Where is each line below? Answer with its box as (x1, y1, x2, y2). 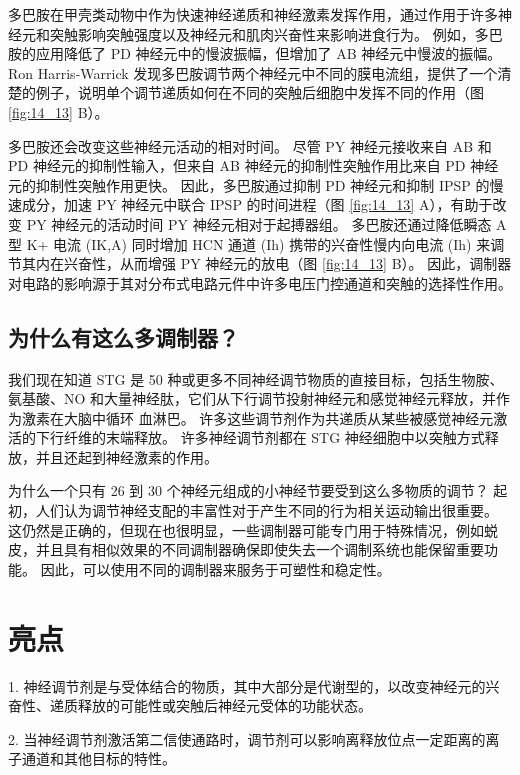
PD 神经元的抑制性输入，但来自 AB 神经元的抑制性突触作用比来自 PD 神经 (8, 155, 499, 176)
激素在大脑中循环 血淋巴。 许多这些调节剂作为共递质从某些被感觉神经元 (21, 407, 494, 428)
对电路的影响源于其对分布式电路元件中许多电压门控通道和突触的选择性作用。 (8, 272, 512, 293)
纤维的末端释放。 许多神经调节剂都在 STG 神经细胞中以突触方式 (63, 427, 485, 448)
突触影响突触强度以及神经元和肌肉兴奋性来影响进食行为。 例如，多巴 (49, 23, 503, 44)
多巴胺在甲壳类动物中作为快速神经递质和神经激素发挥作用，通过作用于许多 (8, 4, 498, 24)
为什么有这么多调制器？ (8, 321, 239, 352)
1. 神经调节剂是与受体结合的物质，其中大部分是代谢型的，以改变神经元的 (8, 675, 486, 696)
